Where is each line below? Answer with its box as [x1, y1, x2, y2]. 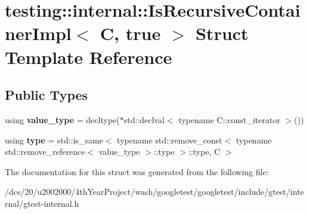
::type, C [188, 145, 221, 158]
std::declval [123, 113, 165, 126]
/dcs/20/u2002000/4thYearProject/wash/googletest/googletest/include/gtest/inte [5, 185, 304, 198]
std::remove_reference [5, 145, 85, 158]
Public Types [5, 85, 88, 104]
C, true [100, 21, 161, 45]
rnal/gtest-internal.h [5, 197, 79, 209]
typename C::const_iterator [178, 113, 280, 126]
